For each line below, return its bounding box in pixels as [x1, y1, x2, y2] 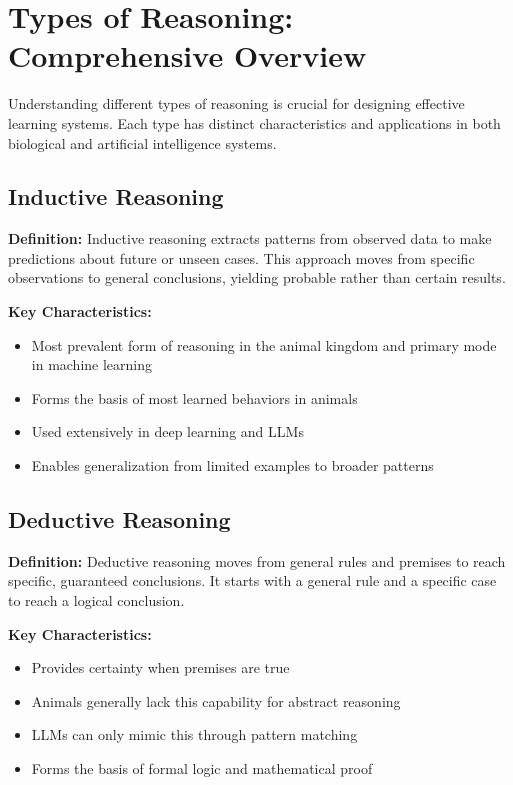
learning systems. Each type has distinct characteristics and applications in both [8, 112, 501, 133]
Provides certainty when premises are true [31, 657, 290, 678]
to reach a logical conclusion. [8, 590, 185, 611]
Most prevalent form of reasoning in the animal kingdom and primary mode [31, 334, 497, 355]
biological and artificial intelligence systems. [8, 132, 277, 153]
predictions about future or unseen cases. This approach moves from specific [8, 247, 475, 268]
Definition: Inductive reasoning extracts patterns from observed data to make [8, 228, 492, 249]
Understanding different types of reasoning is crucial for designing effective [8, 93, 465, 114]
